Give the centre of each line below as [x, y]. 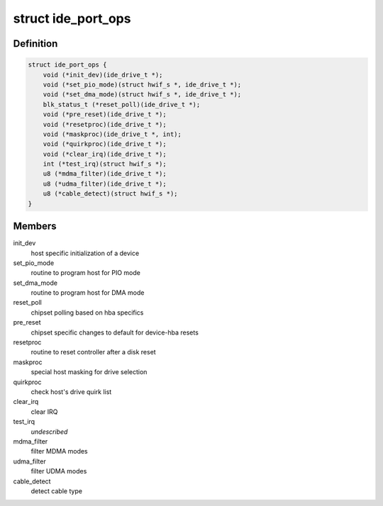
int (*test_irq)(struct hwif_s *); [105, 164]
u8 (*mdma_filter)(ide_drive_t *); [105, 174]
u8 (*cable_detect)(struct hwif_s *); [110, 194]
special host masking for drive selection [89, 372]
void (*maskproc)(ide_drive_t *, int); [112, 134]
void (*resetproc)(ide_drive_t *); [105, 124]
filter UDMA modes [59, 471]
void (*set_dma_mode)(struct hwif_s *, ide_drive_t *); [142, 95]
